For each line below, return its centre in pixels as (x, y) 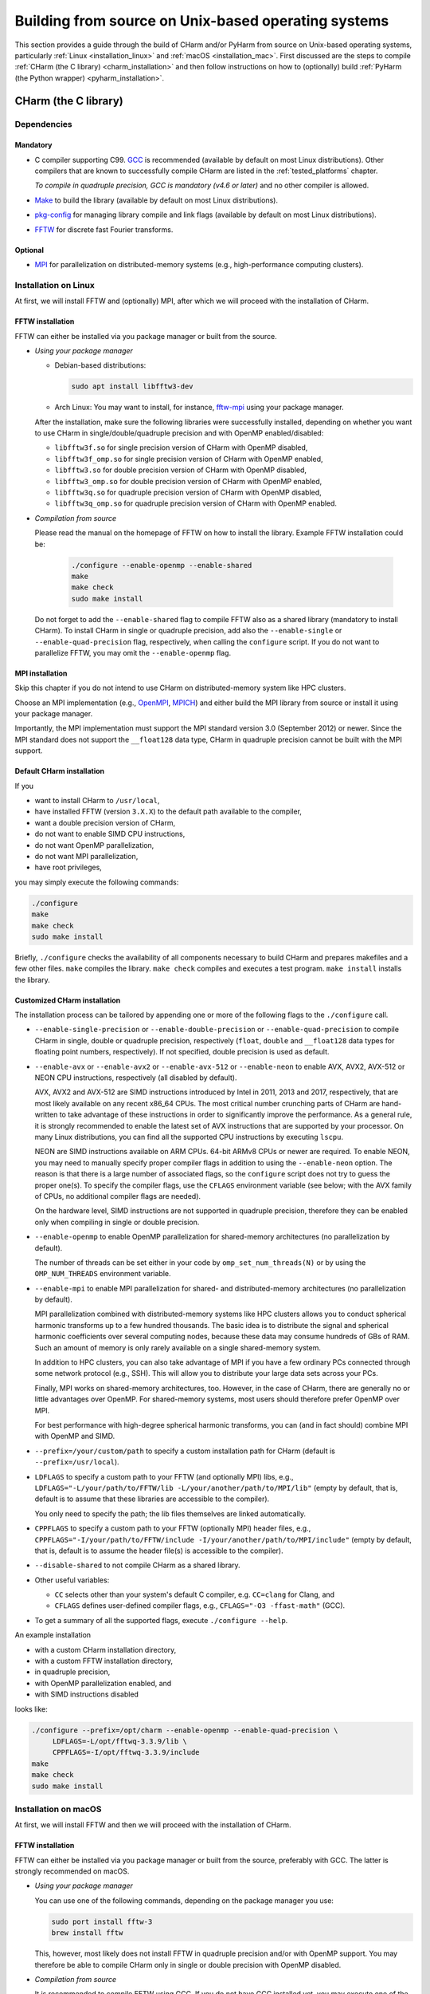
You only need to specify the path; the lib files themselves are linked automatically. (170, 1513)
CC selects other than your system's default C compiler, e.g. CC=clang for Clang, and (194, 1594)
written (46, 1115)
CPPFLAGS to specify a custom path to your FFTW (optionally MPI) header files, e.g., (173, 1528)
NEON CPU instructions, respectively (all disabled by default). (136, 1078)
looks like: (31, 1709)
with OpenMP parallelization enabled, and (103, 1683)
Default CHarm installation (60, 771)
